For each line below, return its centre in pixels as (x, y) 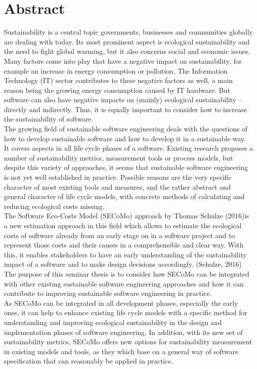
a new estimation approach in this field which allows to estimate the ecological (123, 225)
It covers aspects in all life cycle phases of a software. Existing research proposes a (128, 148)
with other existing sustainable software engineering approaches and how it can (124, 283)
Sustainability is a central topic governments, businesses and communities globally (128, 32)
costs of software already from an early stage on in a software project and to (120, 235)
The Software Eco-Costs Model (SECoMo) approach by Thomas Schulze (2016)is (127, 216)
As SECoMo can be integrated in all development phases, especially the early (121, 303)
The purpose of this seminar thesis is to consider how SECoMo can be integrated (127, 273)
